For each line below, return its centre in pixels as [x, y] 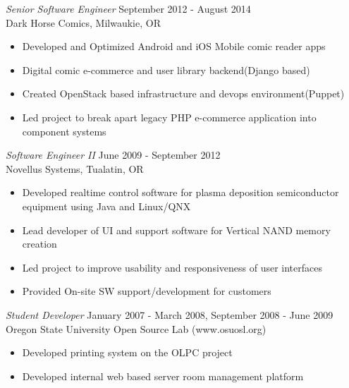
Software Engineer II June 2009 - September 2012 [113, 155]
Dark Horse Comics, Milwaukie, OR [83, 22]
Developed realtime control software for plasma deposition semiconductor [180, 192]
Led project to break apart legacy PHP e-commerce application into [169, 117]
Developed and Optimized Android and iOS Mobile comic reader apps [174, 46]
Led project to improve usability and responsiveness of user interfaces [172, 267]
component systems [64, 131]
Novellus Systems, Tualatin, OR [75, 168]
